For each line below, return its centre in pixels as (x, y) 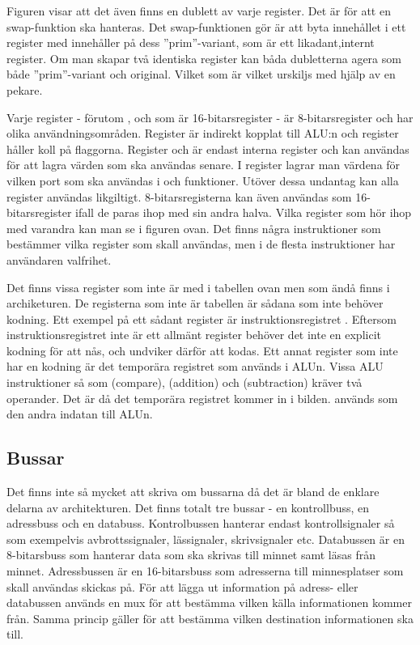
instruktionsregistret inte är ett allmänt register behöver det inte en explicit (194, 335)
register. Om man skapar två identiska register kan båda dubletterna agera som (204, 58)
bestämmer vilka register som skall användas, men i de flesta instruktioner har (201, 244)
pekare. (25, 89)
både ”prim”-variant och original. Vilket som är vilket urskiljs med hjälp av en (201, 74)
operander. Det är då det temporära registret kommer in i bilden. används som (202, 398)
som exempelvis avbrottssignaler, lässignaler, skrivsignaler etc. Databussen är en (206, 539)
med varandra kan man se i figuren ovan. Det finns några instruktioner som (194, 228)
